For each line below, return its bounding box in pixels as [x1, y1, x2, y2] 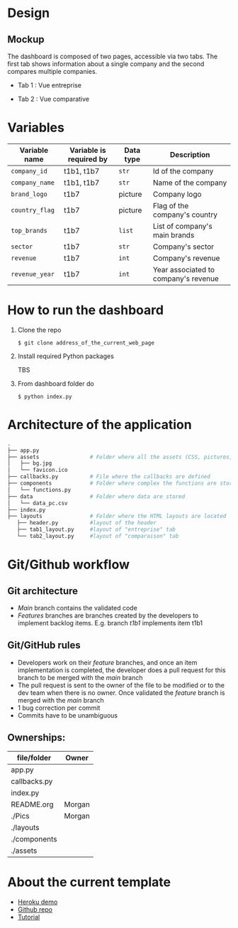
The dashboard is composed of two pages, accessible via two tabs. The [7, 52, 218, 60]
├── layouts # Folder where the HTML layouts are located [7, 513, 227, 520]
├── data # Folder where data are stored [7, 492, 186, 500]
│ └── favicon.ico [7, 467, 69, 474]
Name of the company [152, 178, 227, 188]
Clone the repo [17, 325, 62, 334]
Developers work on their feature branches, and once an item [17, 658, 198, 667]
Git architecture [7, 585, 79, 597]
